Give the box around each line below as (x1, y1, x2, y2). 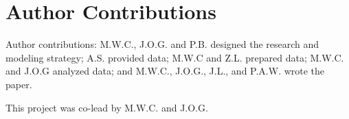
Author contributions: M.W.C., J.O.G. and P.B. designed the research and (5, 37, 319, 51)
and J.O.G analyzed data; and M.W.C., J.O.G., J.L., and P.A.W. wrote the (5, 64, 325, 78)
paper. (5, 77, 32, 91)
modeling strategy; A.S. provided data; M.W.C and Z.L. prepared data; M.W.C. (5, 50, 344, 64)
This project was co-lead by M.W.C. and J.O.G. (5, 100, 208, 114)
